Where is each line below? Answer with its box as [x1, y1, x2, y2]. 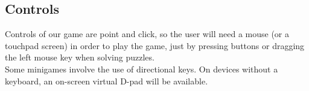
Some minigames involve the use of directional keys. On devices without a [5, 62, 278, 75]
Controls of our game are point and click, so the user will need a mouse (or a [5, 28, 290, 40]
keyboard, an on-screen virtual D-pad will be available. [5, 74, 208, 87]
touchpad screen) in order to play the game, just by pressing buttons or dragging [5, 39, 305, 51]
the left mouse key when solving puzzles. [5, 51, 154, 63]
